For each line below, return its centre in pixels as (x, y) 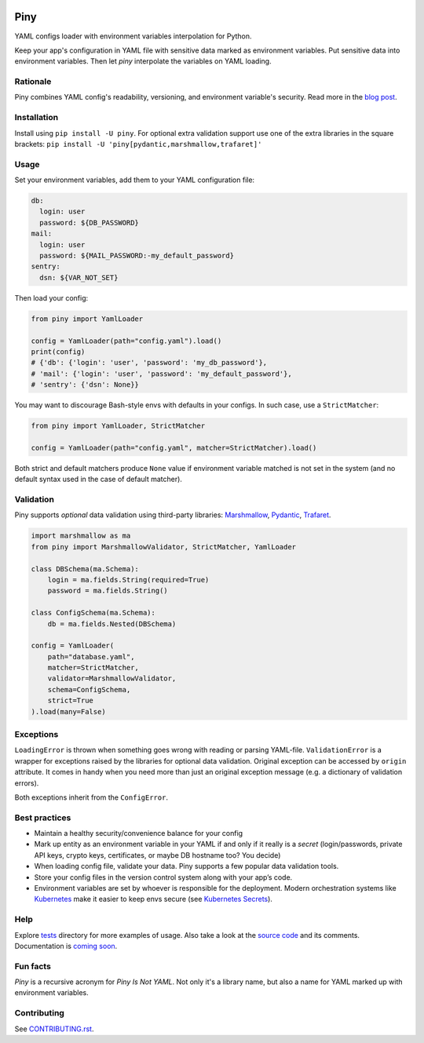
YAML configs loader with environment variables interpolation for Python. (133, 36)
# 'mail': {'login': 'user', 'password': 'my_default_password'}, (161, 374)
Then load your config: (51, 297)
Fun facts (33, 966)
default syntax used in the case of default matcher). (98, 480)
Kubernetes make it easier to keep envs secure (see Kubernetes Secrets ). (153, 899)
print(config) (58, 352)
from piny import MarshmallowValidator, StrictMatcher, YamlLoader (164, 547)
